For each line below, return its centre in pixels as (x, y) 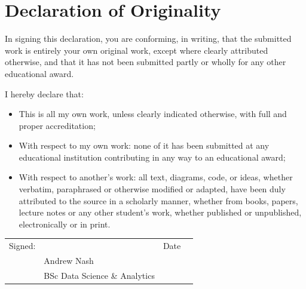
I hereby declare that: (44, 93)
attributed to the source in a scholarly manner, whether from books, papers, (158, 200)
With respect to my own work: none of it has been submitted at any (144, 145)
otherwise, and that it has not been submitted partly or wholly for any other (146, 62)
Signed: (22, 246)
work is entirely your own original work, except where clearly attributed (137, 50)
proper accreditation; (57, 125)
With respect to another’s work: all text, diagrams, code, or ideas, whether (156, 177)
